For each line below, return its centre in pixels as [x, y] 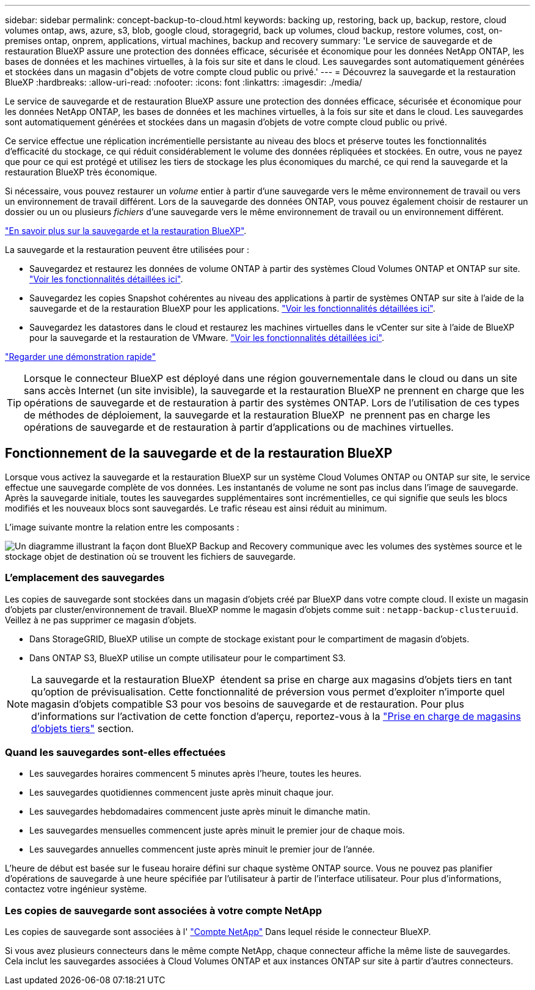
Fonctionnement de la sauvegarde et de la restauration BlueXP [199, 453]
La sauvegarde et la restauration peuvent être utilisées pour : [127, 250]
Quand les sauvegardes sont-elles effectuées [115, 752]
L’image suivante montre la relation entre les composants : [122, 527]
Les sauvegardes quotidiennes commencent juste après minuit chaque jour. [182, 793]
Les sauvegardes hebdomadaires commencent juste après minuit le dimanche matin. [200, 812]
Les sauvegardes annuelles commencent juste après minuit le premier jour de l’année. [202, 849]
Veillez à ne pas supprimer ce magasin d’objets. [101, 620]
